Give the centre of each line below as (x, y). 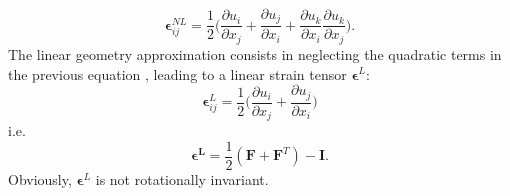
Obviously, (40, 178)
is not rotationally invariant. (182, 178)
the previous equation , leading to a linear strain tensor (177, 73)
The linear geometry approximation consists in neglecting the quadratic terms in (255, 53)
